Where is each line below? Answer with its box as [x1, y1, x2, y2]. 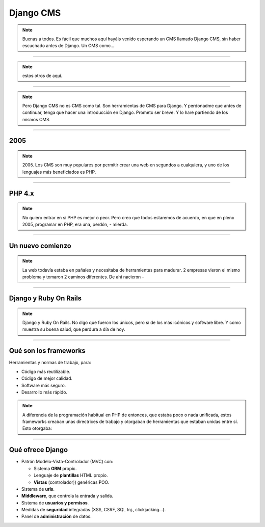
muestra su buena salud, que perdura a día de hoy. [22, 326, 125, 332]
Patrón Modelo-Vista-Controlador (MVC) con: [21, 459, 113, 465]
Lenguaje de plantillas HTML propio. [33, 473, 108, 478]
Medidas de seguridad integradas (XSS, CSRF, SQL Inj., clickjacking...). [21, 507, 166, 513]
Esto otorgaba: [22, 425, 52, 431]
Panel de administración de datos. [21, 513, 92, 520]
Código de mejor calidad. [21, 375, 73, 381]
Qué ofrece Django [9, 446, 68, 454]
